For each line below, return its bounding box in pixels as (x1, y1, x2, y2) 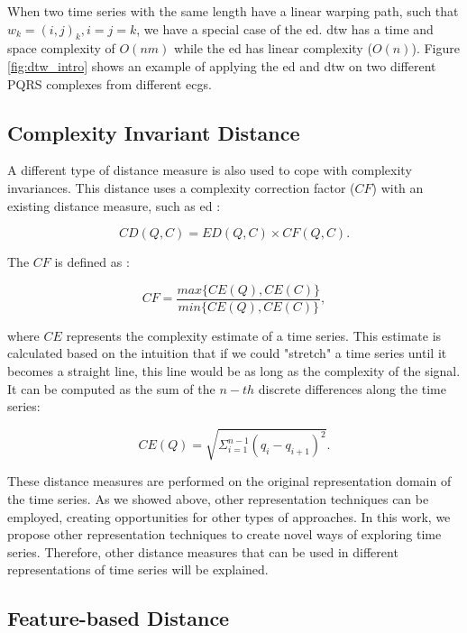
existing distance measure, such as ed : (7, 196, 221, 215)
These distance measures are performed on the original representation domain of (7, 472, 452, 491)
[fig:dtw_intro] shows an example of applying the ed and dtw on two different (7, 56, 436, 75)
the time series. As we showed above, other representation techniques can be (7, 489, 429, 508)
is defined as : (54, 252, 130, 271)
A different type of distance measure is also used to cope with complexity (7, 161, 412, 179)
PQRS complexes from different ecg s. (7, 74, 212, 93)
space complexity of (7, 39, 115, 58)
